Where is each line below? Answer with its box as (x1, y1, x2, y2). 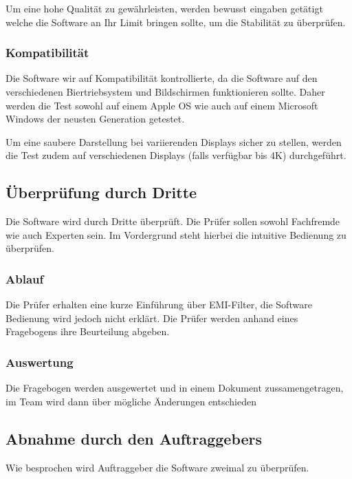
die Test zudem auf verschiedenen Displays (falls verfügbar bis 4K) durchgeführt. (5, 148, 346, 162)
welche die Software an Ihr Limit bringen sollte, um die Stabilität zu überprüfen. (5, 14, 346, 29)
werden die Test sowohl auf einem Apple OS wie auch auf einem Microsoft (5, 98, 318, 112)
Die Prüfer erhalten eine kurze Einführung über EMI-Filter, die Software (5, 297, 312, 312)
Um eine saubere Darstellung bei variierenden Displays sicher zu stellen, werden (5, 134, 342, 149)
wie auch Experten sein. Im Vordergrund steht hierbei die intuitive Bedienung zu (5, 227, 346, 242)
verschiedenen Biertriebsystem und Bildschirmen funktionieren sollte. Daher (5, 85, 325, 98)
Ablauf (5, 270, 44, 287)
